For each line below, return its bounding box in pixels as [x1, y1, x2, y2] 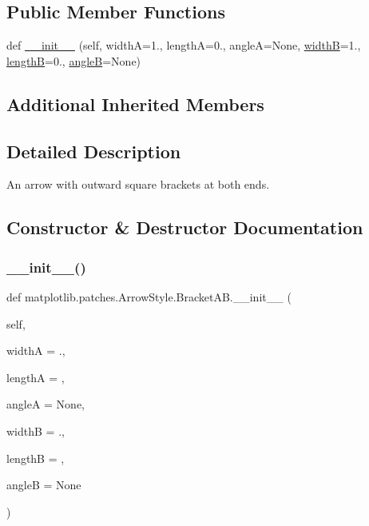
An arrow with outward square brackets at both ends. [6, 176, 270, 193]
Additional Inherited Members [6, 91, 264, 116]
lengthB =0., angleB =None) [6, 52, 141, 69]
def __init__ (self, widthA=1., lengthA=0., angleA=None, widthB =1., [6, 37, 361, 54]
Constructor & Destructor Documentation [6, 215, 363, 240]
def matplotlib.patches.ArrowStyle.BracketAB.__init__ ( [6, 288, 292, 305]
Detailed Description [6, 138, 181, 163]
